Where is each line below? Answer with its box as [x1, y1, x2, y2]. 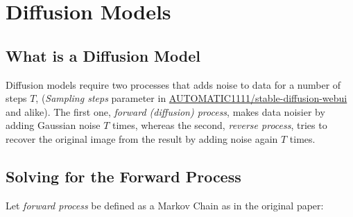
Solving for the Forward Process [6, 165, 241, 186]
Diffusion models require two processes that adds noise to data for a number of [6, 77, 341, 92]
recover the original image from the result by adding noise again [6, 131, 278, 146]
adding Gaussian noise [6, 118, 101, 132]
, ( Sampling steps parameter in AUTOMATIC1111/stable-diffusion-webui [35, 91, 347, 105]
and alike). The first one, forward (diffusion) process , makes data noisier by [6, 104, 325, 119]
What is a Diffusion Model [6, 44, 200, 66]
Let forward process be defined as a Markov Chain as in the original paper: [6, 198, 324, 212]
